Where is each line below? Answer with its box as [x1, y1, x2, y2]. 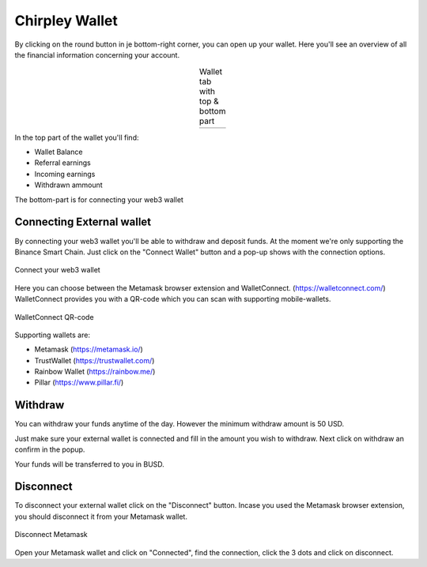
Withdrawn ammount [34, 180, 103, 190]
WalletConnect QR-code [14, 312, 94, 321]
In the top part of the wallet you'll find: [14, 133, 139, 142]
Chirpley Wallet [14, 12, 119, 29]
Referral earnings [34, 158, 91, 167]
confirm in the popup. [14, 445, 85, 454]
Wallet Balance [34, 147, 83, 157]
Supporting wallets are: [14, 330, 91, 340]
